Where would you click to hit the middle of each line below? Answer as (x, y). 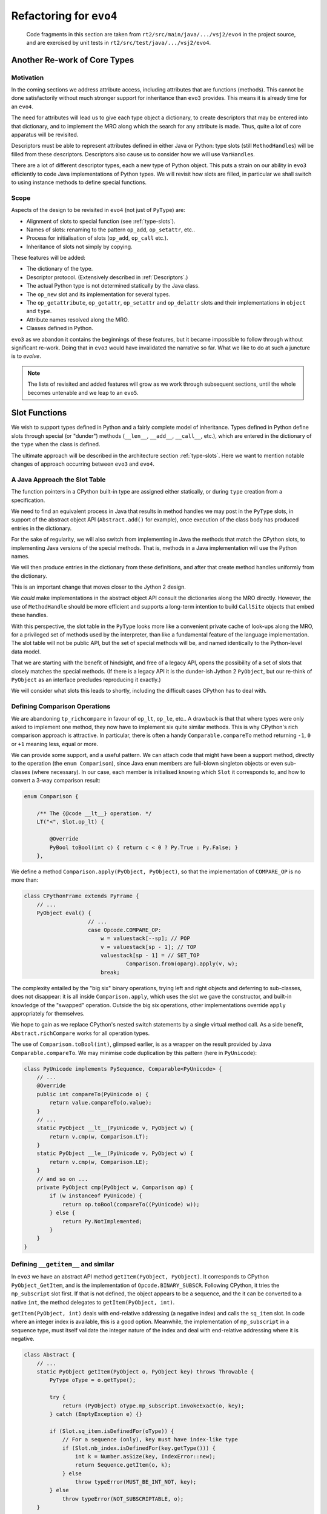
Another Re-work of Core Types (73, 60)
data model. (26, 652)
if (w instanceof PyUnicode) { (96, 1196)
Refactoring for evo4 (64, 16)
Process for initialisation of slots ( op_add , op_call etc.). (97, 238)
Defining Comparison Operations (61, 707)
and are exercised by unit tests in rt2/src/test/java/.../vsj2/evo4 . (119, 42)
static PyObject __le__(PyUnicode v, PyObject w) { (115, 1153)
